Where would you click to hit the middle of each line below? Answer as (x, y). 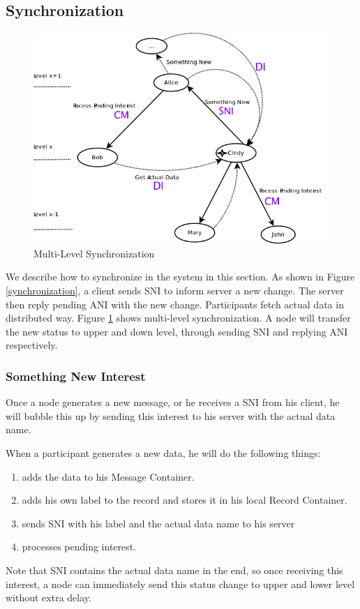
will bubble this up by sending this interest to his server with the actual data (171, 415)
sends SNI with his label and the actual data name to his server (158, 523)
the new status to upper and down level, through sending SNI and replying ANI (177, 331)
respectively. (32, 345)
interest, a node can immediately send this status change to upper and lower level (180, 584)
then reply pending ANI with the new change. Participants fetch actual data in (175, 304)
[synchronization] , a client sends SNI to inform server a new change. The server (175, 291)
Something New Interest (76, 376)
